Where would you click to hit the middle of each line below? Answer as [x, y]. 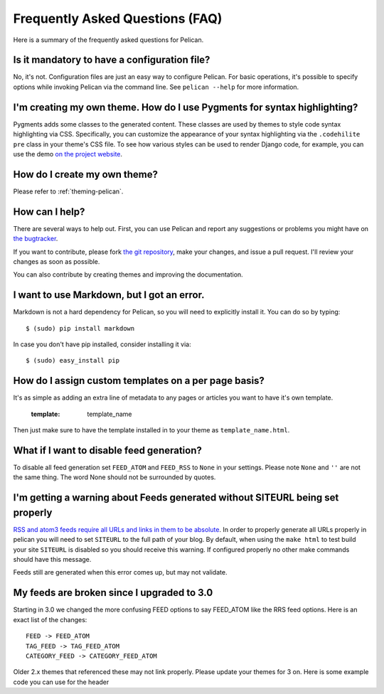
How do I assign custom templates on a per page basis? [139, 381]
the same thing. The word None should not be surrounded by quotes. [114, 477]
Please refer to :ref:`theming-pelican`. [68, 191]
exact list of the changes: [50, 619]
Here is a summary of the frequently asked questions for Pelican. [108, 40]
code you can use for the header [61, 682]
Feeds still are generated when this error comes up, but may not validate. [120, 572]
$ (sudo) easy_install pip [73, 361]
